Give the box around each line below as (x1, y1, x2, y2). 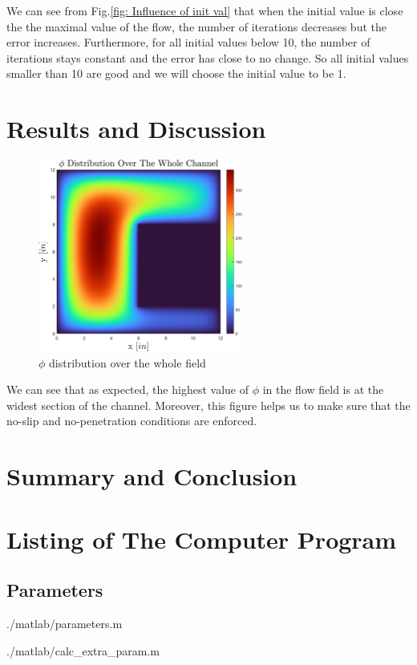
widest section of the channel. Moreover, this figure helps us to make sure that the (6, 396, 411, 413)
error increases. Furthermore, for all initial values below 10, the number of (6, 34, 370, 51)
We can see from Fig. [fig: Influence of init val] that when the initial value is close (6, 2, 403, 18)
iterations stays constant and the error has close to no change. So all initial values (6, 49, 409, 66)
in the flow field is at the (262, 381, 384, 398)
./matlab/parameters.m (6, 615, 123, 631)
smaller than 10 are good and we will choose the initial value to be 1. (6, 65, 346, 82)
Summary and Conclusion (6, 460, 298, 493)
